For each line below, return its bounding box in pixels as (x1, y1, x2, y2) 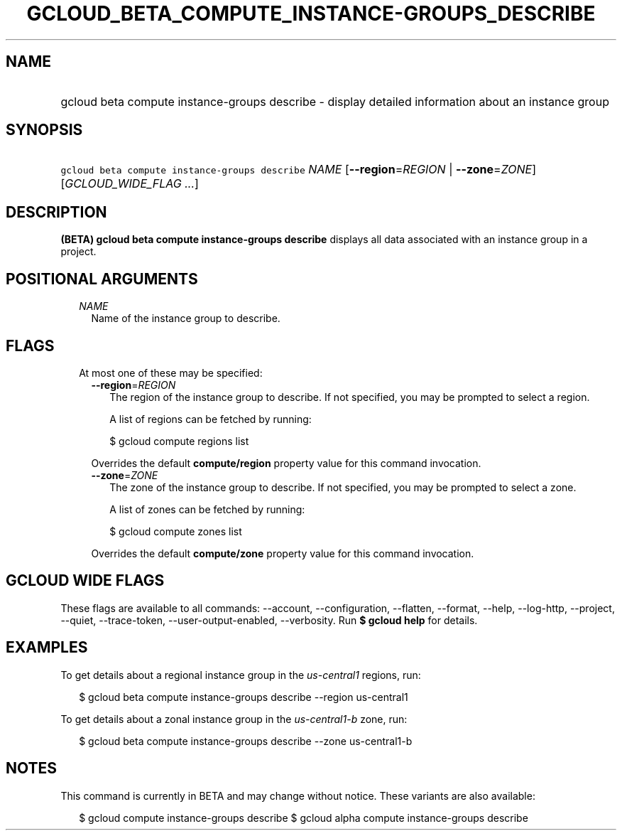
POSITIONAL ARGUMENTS (6, 269, 198, 288)
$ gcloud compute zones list (109, 525, 242, 537)
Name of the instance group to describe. (91, 312, 280, 325)
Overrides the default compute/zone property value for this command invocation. (91, 547, 474, 559)
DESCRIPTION (6, 203, 107, 221)
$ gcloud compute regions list (109, 434, 249, 447)
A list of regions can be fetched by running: (109, 412, 312, 425)
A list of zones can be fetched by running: (109, 503, 305, 515)
